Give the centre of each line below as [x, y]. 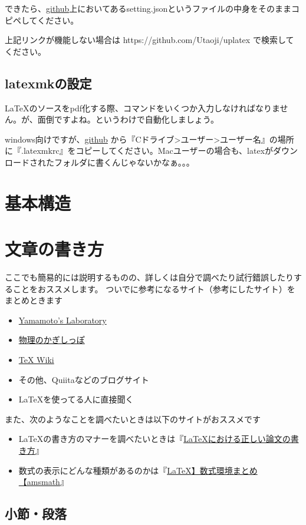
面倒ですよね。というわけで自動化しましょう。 [128, 119]
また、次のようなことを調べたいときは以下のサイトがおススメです [133, 419]
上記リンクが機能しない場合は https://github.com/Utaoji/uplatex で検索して [149, 40]
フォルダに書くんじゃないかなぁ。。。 [124, 162]
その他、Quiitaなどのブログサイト [84, 379]
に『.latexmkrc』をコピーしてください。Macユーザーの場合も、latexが [139, 151]
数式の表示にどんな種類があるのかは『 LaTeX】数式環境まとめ [138, 470]
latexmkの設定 [48, 83]
